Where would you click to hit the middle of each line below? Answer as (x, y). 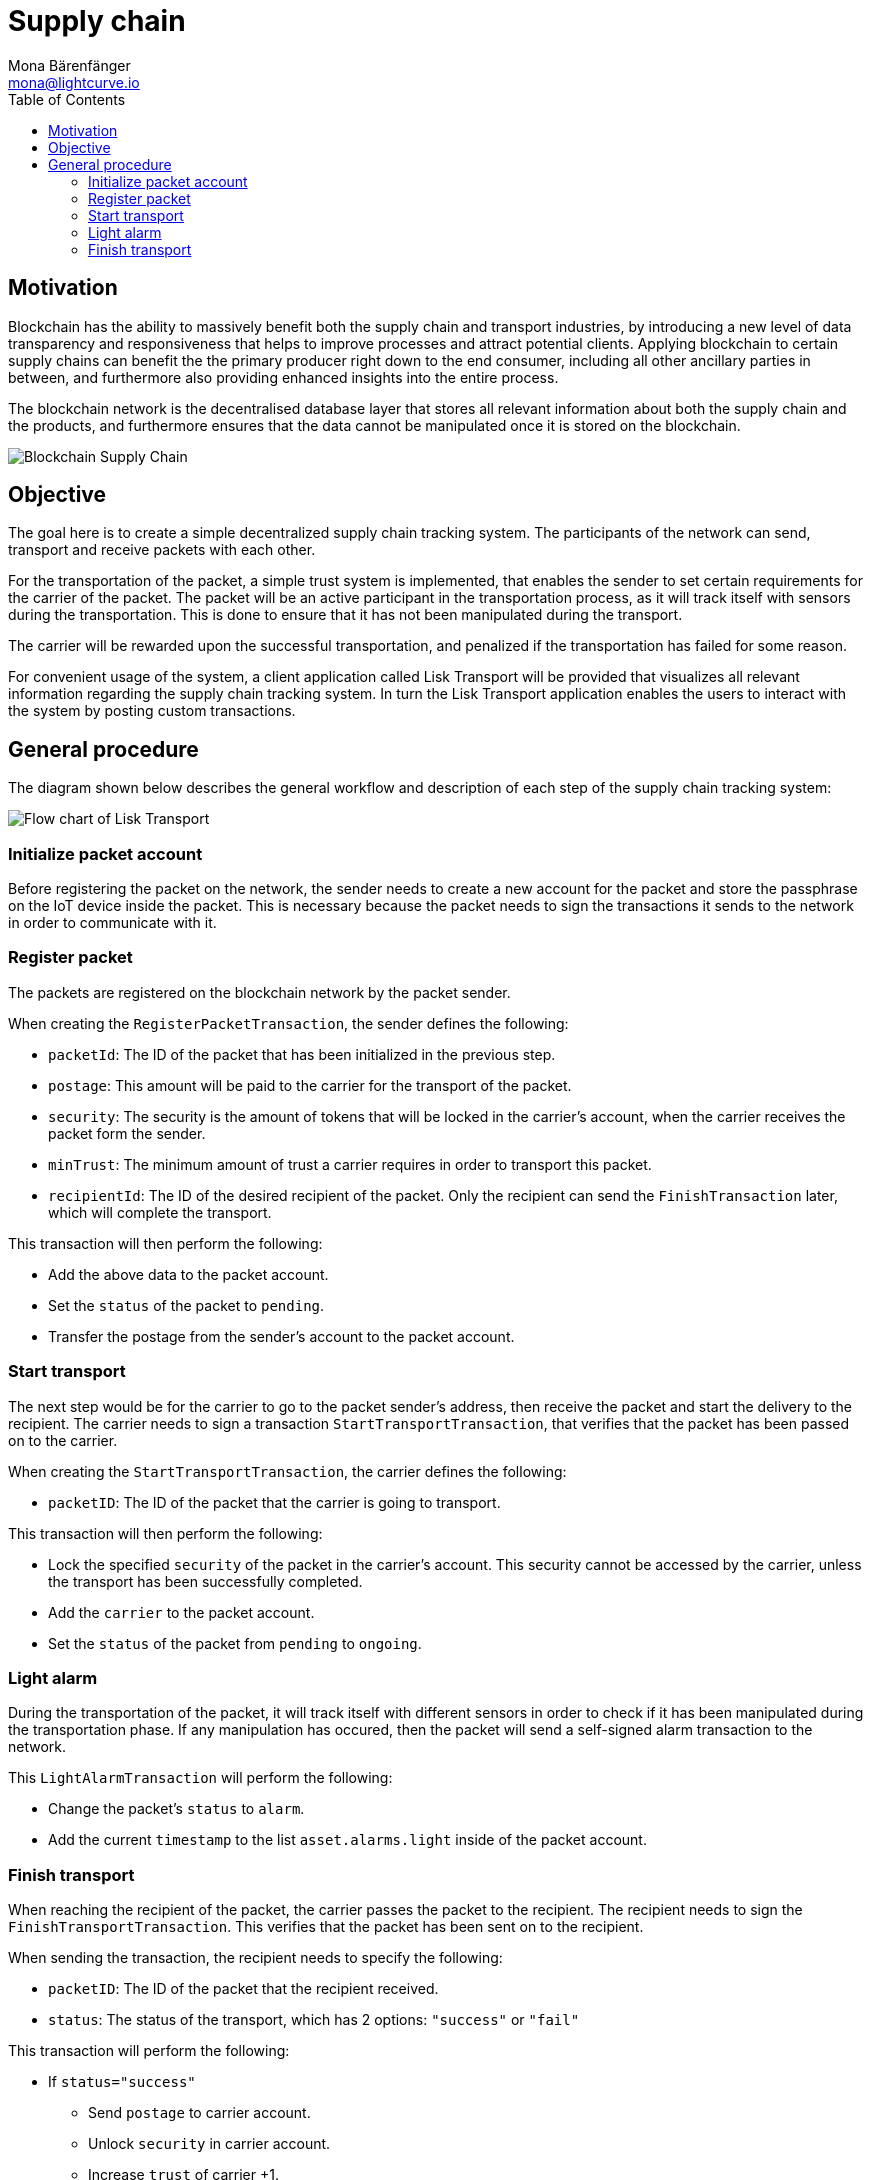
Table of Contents (67, 99)
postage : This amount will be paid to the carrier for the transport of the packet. (310, 1085)
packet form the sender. (127, 1133)
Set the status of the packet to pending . (186, 1305)
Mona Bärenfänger (69, 65)
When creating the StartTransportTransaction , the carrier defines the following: (287, 1471)
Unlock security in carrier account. (209, 2144)
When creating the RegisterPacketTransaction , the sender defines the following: (288, 1023)
